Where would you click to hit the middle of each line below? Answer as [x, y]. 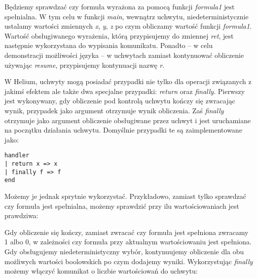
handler [17, 156]
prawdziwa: [21, 215]
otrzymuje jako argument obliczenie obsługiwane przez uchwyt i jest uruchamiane [128, 120]
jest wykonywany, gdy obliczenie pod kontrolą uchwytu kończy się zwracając [120, 101]
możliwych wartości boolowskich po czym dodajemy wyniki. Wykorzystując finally [129, 261]
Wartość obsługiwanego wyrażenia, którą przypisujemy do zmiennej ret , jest [119, 35]
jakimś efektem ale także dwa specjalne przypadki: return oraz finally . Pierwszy [125, 91]
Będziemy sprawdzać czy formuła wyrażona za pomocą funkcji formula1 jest [120, 6]
